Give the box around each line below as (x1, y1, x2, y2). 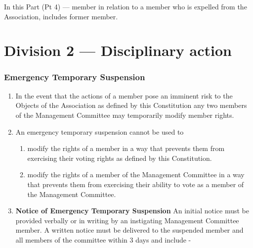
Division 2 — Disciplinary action (4, 40, 232, 60)
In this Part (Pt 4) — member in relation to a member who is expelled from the (4, 1, 247, 11)
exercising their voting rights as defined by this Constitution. (27, 152, 212, 163)
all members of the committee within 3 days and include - (15, 234, 191, 245)
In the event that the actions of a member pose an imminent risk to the (15, 90, 233, 100)
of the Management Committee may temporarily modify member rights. (15, 109, 234, 120)
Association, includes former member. (4, 11, 118, 21)
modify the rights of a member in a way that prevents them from (27, 143, 225, 153)
